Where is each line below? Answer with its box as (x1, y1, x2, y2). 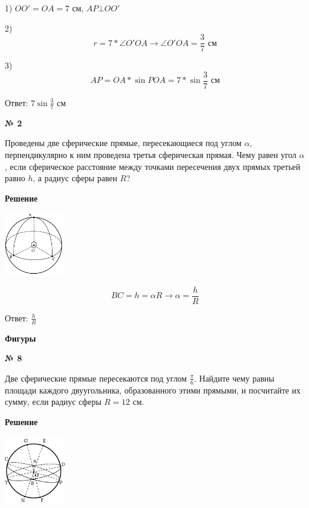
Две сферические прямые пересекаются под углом (5, 371, 187, 384)
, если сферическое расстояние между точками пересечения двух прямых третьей (5, 160, 301, 172)
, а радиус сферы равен (33, 172, 118, 184)
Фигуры (5, 332, 36, 344)
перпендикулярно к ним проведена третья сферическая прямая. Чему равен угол (5, 148, 296, 160)
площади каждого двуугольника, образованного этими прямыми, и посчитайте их (5, 383, 301, 396)
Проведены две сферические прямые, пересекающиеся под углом (5, 137, 242, 149)
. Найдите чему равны (194, 371, 274, 384)
